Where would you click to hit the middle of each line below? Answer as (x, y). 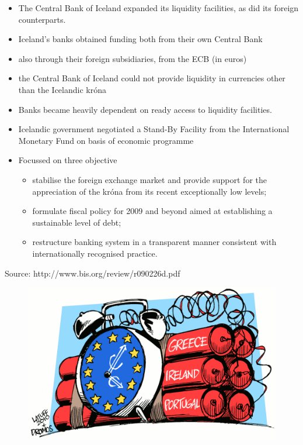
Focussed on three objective (68, 160)
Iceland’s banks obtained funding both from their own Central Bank (140, 39)
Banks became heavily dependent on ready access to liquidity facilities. (145, 109)
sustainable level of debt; (77, 222)
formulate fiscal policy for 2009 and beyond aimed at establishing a (152, 211)
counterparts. (42, 19)
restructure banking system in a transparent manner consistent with (154, 242)
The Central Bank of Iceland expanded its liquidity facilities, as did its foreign (159, 8)
